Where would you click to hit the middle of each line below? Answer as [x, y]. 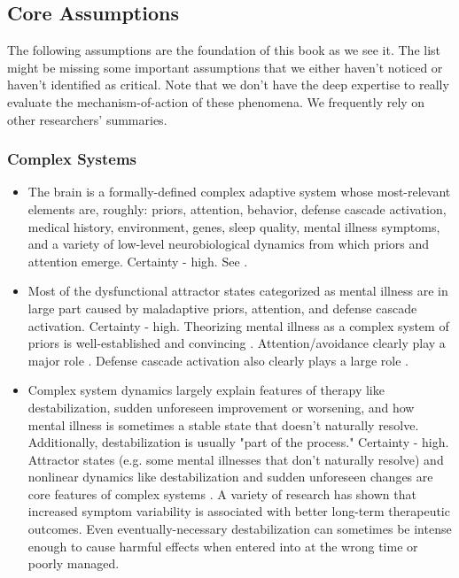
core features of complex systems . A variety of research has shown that [222, 493]
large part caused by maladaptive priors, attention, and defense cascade [222, 308]
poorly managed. [74, 563]
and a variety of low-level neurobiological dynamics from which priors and [229, 244]
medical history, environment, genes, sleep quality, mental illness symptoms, [234, 226]
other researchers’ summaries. [87, 119]
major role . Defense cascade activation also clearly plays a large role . [218, 360]
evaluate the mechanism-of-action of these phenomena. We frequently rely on [216, 101]
